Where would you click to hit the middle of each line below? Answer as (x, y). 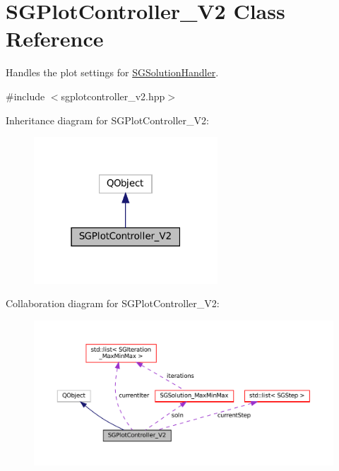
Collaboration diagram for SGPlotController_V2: (113, 303)
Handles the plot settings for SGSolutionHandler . (112, 72)
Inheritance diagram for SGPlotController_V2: (107, 120)
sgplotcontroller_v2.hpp (113, 96)
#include (25, 96)
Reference (55, 38)
